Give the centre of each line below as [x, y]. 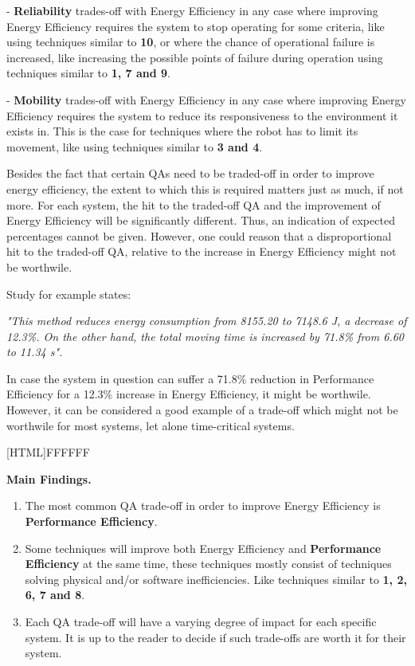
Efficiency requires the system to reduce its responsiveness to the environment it [202, 115]
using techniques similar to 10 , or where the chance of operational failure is [191, 42]
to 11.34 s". [35, 352]
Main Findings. [49, 478]
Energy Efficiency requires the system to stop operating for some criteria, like [196, 26]
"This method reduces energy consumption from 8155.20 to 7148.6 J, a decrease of [207, 321]
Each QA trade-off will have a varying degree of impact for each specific [201, 621]
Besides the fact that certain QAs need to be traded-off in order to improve [190, 173]
